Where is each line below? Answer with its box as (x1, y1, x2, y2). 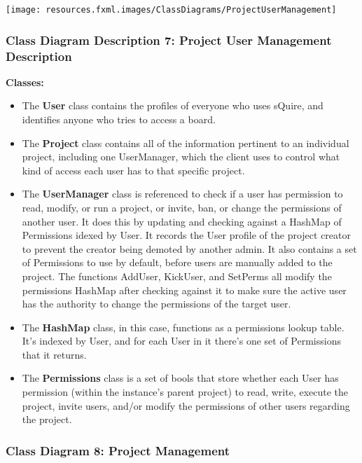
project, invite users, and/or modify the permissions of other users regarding (22, 398, 350, 413)
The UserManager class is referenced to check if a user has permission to (22, 186, 343, 201)
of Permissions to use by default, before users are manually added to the (22, 255, 333, 270)
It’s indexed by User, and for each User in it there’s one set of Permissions (22, 333, 341, 348)
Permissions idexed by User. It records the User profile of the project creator (22, 228, 351, 242)
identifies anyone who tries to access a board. (22, 111, 216, 126)
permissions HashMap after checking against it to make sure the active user (22, 282, 347, 297)
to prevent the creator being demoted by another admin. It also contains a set (22, 241, 357, 256)
